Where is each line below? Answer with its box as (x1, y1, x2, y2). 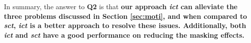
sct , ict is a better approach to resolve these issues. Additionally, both (4, 20, 246, 30)
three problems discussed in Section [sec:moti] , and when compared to (4, 11, 247, 21)
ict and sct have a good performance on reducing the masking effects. (4, 29, 245, 40)
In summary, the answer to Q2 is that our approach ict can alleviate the (4, 1, 238, 11)
